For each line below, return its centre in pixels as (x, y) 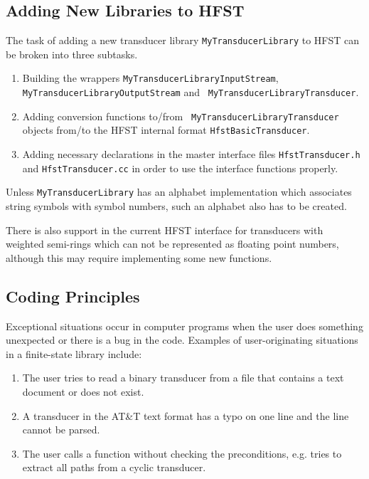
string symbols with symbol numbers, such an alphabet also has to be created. (176, 206)
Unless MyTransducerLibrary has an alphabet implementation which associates (179, 192)
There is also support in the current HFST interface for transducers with (165, 230)
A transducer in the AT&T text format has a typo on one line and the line (186, 415)
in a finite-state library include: (74, 353)
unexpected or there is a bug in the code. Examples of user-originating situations (182, 340)
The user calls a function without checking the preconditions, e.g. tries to (182, 453)
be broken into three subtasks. (72, 54)
